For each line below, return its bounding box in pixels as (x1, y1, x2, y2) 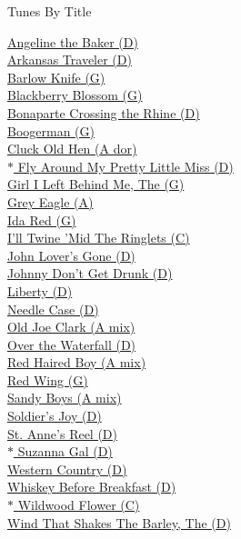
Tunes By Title (7, 2, 92, 20)
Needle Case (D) (7, 299, 99, 318)
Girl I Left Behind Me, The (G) (7, 175, 185, 194)
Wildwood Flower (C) (17, 495, 140, 514)
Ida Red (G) (7, 210, 76, 229)
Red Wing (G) (7, 370, 88, 389)
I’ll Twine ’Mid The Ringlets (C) (7, 228, 190, 247)
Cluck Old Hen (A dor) (7, 139, 137, 158)
